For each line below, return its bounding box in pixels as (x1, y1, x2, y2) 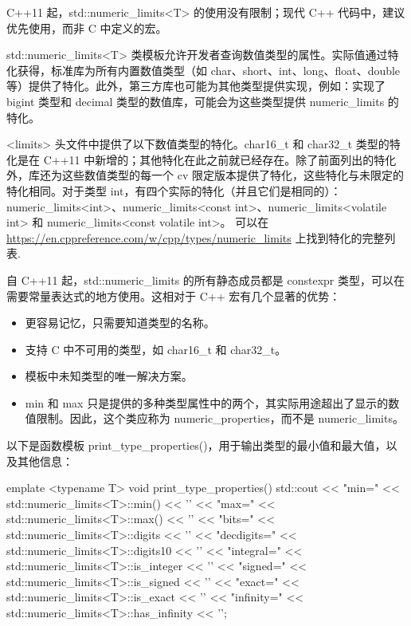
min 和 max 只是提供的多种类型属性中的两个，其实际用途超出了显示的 (25, 394, 389, 411)
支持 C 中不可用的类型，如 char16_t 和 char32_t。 (25, 341, 287, 357)
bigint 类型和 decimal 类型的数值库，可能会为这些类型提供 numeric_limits (6, 93, 385, 109)
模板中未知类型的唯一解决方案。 (25, 368, 193, 384)
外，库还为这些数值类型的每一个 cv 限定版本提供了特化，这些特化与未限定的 (6, 167, 404, 183)
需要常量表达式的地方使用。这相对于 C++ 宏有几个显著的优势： (6, 287, 341, 304)
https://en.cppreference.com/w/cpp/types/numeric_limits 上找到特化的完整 (6, 229, 385, 246)
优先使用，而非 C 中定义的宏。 (6, 19, 167, 36)
